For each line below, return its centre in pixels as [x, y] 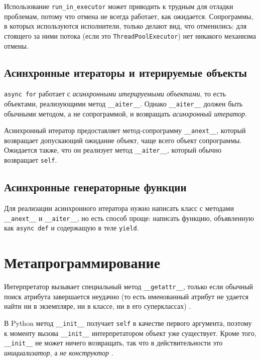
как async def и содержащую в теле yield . [72, 228]
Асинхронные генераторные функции [95, 187]
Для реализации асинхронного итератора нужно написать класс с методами [119, 208]
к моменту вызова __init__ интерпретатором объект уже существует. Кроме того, [130, 333]
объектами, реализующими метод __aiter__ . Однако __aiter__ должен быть [123, 103]
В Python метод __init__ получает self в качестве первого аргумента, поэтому [128, 323]
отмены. [16, 45]
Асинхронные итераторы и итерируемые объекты [125, 73]
